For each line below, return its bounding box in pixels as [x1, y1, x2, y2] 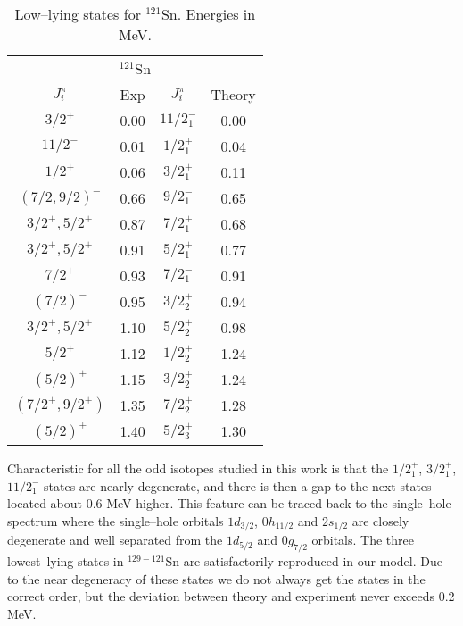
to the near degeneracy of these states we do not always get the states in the [7, 569, 426, 588]
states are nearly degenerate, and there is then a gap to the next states [44, 476, 432, 495]
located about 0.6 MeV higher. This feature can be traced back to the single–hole [7, 494, 451, 513]
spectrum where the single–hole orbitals [7, 511, 224, 530]
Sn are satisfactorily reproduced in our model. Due [165, 552, 442, 571]
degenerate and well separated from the [7, 530, 223, 549]
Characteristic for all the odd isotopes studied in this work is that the [7, 459, 389, 477]
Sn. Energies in [161, 4, 256, 24]
